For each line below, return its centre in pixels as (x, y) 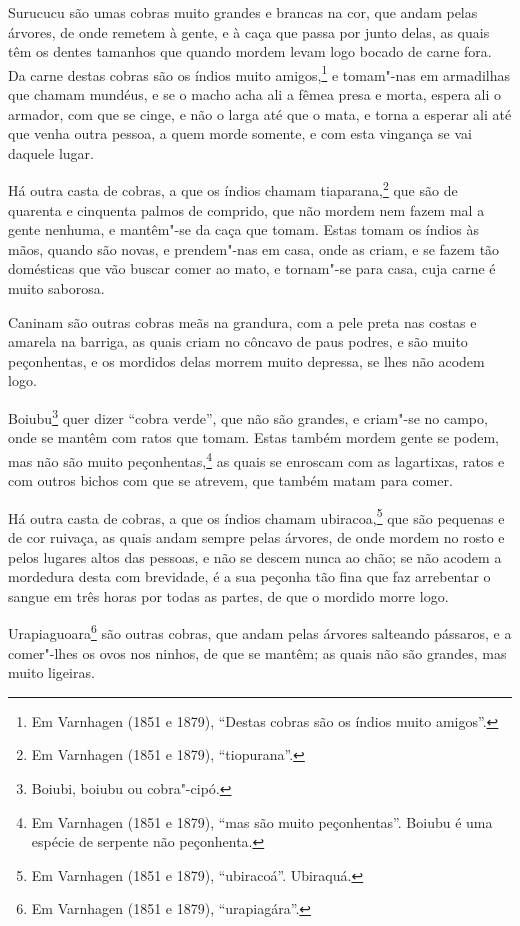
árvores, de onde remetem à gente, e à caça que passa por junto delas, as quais (249, 31)
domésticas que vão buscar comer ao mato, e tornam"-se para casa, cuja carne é (252, 268)
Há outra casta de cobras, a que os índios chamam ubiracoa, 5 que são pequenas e (256, 516)
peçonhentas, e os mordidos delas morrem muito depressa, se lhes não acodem (246, 360)
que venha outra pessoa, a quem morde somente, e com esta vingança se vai (240, 133)
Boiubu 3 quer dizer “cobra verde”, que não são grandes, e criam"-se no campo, (248, 416)
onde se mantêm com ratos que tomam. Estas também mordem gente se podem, (253, 437)
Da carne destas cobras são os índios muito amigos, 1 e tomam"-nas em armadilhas (259, 73)
